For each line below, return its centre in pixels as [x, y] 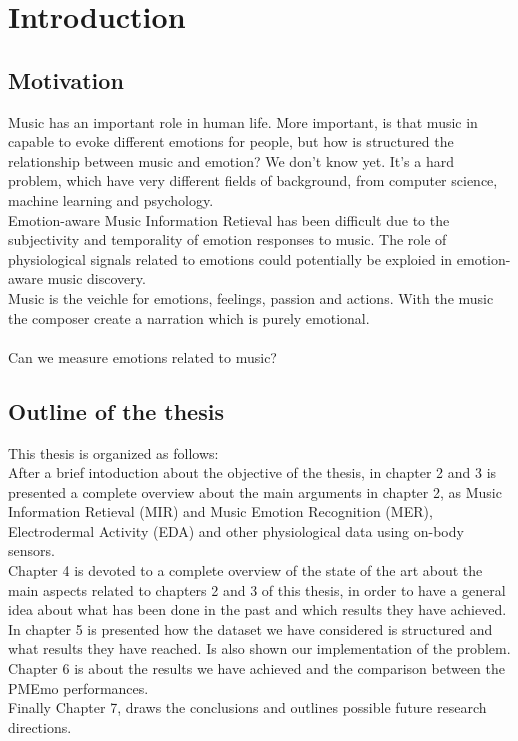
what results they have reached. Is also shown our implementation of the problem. [259, 648]
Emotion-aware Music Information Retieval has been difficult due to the [229, 219]
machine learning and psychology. [111, 199]
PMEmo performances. [78, 687]
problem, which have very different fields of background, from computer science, [253, 180]
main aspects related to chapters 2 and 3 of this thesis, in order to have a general [257, 589]
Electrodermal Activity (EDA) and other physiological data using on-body [236, 530]
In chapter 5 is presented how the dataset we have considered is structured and [250, 628]
